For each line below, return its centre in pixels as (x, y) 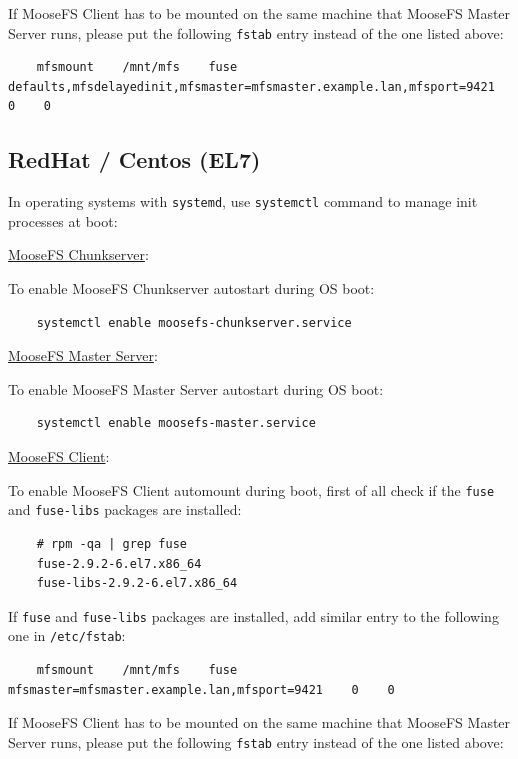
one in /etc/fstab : (67, 635)
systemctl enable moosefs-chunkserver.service (194, 322)
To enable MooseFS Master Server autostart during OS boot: (196, 388)
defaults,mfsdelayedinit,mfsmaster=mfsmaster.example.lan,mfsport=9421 (251, 86)
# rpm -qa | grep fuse (111, 543)
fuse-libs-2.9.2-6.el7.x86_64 (137, 583)
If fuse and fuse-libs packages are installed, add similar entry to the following (253, 615)
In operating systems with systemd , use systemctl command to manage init (243, 201)
